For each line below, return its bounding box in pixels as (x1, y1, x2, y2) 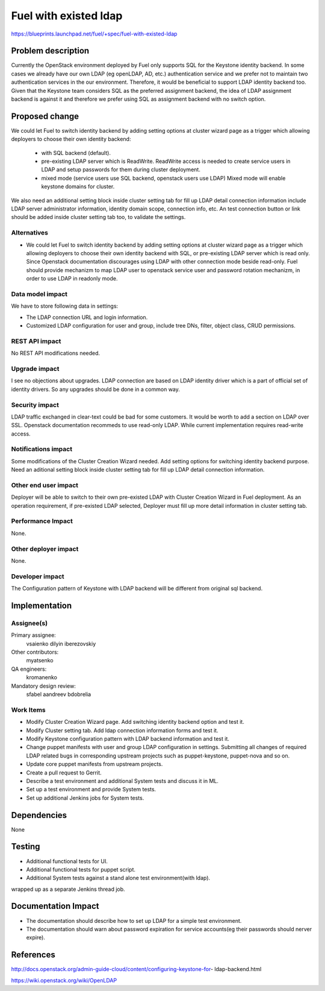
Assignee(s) (11, 619, 48, 627)
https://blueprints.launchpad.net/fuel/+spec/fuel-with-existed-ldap (11, 30, 178, 37)
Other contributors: (11, 648, 59, 656)
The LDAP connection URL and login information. (26, 314, 148, 321)
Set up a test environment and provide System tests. (26, 786, 156, 793)
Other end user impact (11, 481, 78, 489)
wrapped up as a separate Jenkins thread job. (11, 885, 126, 893)
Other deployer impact (11, 545, 79, 553)
